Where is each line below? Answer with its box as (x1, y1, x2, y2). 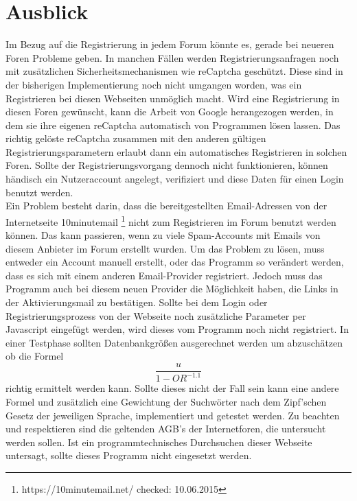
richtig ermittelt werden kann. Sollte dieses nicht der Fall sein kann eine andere (5, 381, 339, 395)
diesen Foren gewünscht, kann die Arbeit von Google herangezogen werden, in (5, 104, 334, 119)
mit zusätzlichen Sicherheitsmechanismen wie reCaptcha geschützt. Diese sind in (5, 64, 343, 78)
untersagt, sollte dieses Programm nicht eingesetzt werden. (5, 448, 252, 463)
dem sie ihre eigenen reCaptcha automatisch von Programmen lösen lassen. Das (5, 117, 341, 132)
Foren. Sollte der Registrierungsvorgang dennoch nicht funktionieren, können (5, 158, 328, 172)
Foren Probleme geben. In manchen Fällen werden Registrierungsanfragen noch (5, 50, 339, 65)
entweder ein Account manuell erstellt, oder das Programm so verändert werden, (5, 255, 344, 269)
